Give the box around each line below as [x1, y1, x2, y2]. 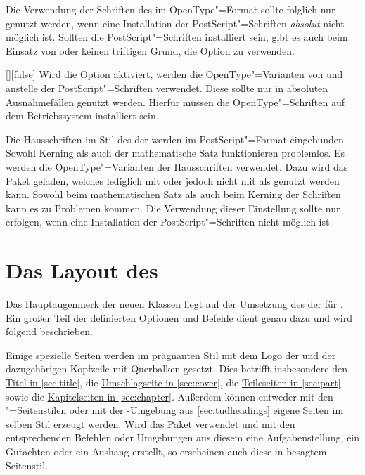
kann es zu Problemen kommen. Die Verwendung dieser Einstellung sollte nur [6, 200, 340, 215]
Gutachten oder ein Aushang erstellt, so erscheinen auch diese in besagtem [6, 443, 327, 458]
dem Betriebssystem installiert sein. [6, 108, 159, 123]
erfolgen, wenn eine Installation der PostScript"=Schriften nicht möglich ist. [6, 214, 333, 229]
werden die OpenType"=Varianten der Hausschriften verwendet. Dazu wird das [6, 159, 348, 174]
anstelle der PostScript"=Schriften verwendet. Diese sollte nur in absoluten [6, 80, 328, 95]
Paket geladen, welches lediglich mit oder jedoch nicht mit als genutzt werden [6, 173, 340, 188]
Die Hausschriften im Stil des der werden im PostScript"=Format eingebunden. [6, 131, 347, 146]
